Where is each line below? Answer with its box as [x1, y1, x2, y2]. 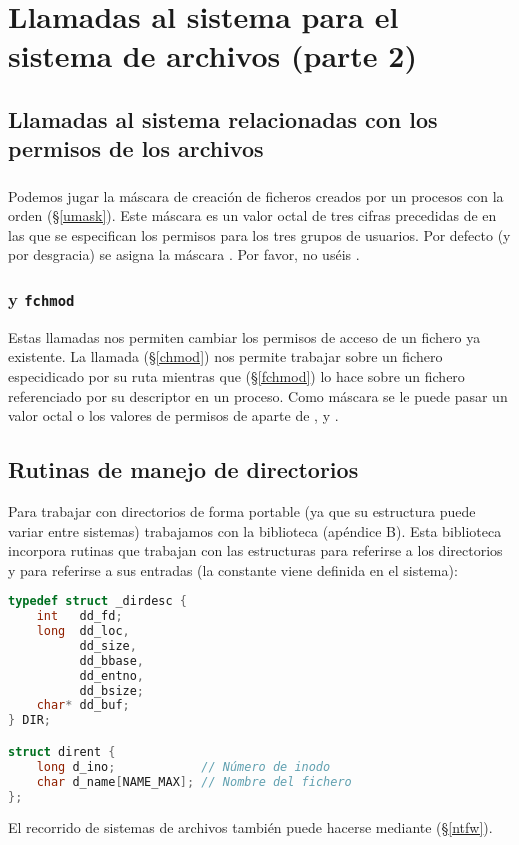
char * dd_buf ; [36, 698, 130, 713]
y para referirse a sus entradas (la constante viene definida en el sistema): [8, 559, 458, 580]
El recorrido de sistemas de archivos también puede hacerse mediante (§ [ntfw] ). [8, 817, 493, 838]
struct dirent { [8, 744, 116, 759]
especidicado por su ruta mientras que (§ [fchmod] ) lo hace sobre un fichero [8, 366, 465, 386]
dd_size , [79, 638, 137, 653]
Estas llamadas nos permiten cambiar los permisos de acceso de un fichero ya [8, 326, 481, 347]
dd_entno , [79, 668, 145, 683]
